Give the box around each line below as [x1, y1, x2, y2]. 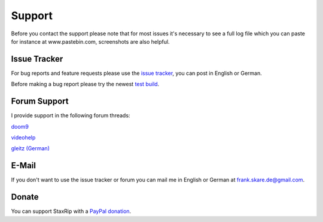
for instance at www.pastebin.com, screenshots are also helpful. [11, 38, 170, 45]
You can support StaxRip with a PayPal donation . [11, 208, 132, 215]
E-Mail [11, 160, 36, 171]
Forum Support [11, 96, 69, 107]
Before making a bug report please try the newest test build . [11, 81, 160, 88]
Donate [11, 192, 39, 202]
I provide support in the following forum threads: [11, 112, 130, 119]
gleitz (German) [11, 145, 50, 152]
